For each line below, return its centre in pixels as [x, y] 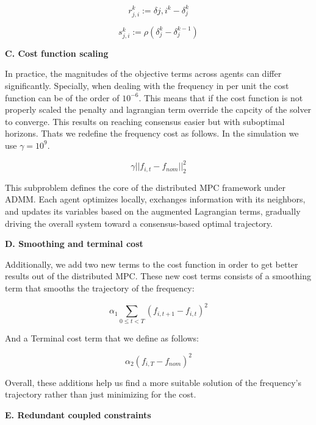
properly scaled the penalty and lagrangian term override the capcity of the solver [158, 109]
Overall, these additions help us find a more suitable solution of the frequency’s [153, 382]
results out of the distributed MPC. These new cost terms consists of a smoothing [158, 276]
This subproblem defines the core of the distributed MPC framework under [145, 187]
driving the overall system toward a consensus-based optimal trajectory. [139, 223]
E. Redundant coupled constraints [78, 414]
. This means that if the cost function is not [221, 97]
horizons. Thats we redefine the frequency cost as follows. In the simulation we [152, 133]
